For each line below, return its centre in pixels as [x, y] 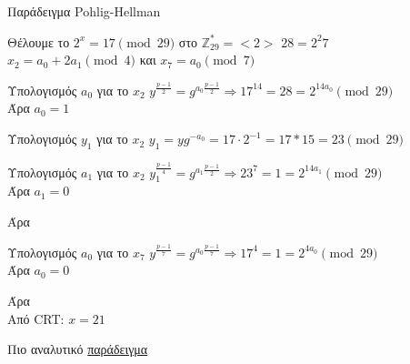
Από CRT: [36, 318]
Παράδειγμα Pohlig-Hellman [84, 11]
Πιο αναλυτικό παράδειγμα [78, 349]
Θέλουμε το [39, 41]
